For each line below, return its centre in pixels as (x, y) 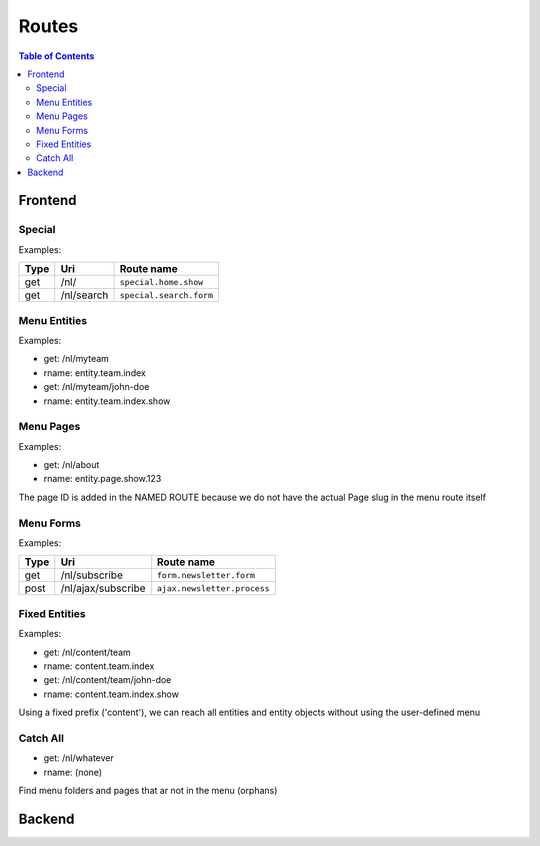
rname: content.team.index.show (111, 694)
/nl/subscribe (92, 575)
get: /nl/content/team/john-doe (107, 680)
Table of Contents (56, 56)
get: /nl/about (71, 465)
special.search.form (166, 295)
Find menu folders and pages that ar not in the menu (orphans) (148, 790)
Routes (48, 26)
